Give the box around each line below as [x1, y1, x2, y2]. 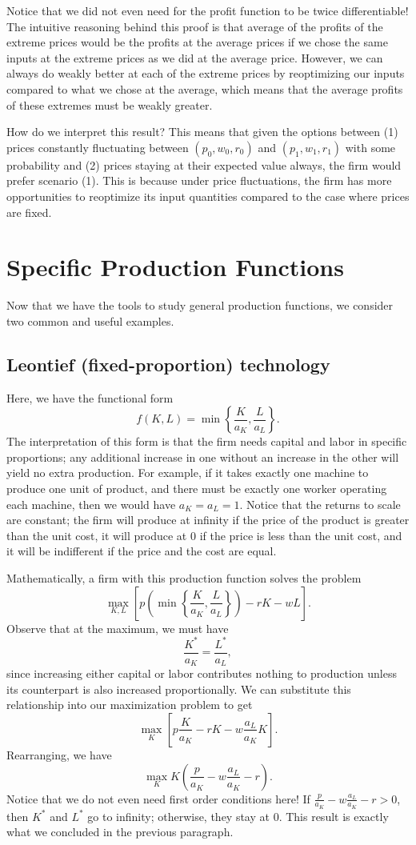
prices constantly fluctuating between [6, 138, 189, 155]
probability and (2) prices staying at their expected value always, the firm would [6, 156, 402, 173]
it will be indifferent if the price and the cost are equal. [6, 543, 277, 559]
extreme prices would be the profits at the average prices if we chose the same [6, 34, 388, 50]
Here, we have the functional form [6, 389, 174, 406]
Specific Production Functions [6, 250, 344, 283]
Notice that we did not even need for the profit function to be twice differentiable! [6, 2, 409, 18]
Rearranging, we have [6, 746, 112, 763]
